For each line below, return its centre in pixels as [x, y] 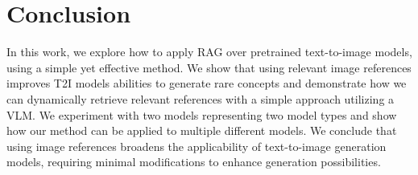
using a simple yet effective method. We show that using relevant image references [209, 67]
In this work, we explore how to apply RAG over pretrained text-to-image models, [209, 52]
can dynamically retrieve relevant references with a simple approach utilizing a [201, 98]
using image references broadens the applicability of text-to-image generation [197, 146]
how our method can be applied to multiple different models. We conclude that [202, 130]
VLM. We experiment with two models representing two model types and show [202, 114]
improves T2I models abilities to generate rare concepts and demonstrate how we [207, 83]
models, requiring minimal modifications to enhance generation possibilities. [194, 162]
